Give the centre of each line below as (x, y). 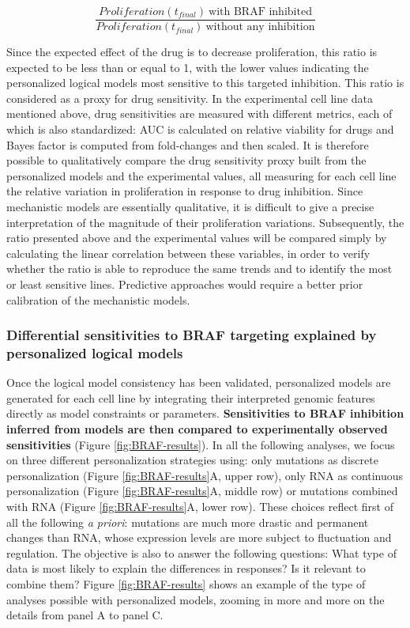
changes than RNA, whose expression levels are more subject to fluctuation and (199, 537)
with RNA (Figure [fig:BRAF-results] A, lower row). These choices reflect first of (200, 507)
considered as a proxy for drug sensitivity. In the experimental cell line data (190, 98)
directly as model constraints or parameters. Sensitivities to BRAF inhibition (205, 413)
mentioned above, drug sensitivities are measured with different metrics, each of (199, 113)
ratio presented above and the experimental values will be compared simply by (197, 238)
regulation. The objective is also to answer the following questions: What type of (201, 552)
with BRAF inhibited (260, 12)
